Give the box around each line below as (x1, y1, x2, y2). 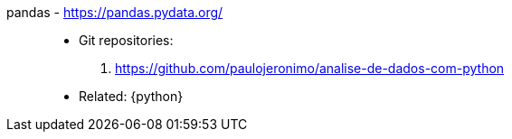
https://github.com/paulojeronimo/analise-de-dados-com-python (115, 60, 505, 76)
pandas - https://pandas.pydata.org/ (6, 5, 223, 20)
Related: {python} (79, 88, 184, 104)
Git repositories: (79, 32, 174, 48)
